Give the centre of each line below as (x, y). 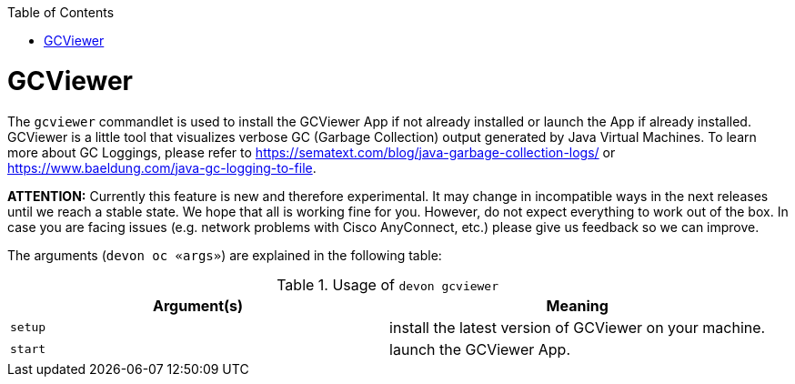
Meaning (577, 305)
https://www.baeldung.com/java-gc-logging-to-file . (162, 167)
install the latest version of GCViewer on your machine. (578, 327)
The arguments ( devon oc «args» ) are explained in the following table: (225, 255)
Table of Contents (61, 12)
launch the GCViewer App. (480, 349)
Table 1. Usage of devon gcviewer (388, 284)
